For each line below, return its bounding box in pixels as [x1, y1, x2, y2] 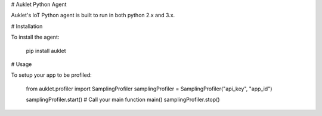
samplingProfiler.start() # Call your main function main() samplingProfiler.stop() [26, 96, 220, 104]
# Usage [11, 60, 32, 68]
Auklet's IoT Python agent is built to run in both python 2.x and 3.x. [11, 12, 175, 19]
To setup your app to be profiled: [11, 71, 92, 79]
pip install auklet [26, 47, 66, 54]
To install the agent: [11, 33, 60, 41]
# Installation [11, 23, 43, 30]
